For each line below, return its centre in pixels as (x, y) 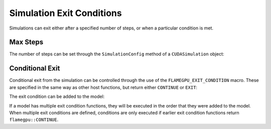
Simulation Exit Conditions (66, 13)
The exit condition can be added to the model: (57, 96)
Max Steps (26, 42)
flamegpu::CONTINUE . (34, 119)
